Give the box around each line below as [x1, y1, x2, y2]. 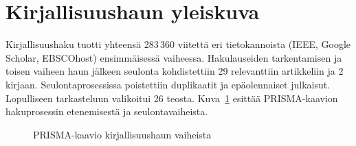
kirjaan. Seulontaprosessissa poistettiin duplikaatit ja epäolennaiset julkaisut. [5, 77, 331, 91]
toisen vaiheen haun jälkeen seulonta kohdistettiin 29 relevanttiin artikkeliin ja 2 [5, 64, 344, 78]
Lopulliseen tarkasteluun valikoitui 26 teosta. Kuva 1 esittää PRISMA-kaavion [5, 90, 338, 105]
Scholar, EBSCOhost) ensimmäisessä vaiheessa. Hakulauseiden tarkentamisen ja [5, 50, 342, 64]
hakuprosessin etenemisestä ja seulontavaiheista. [5, 104, 208, 119]
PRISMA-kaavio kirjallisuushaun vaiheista [33, 127, 212, 141]
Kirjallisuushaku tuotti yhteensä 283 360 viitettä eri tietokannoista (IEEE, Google [5, 37, 351, 51]
